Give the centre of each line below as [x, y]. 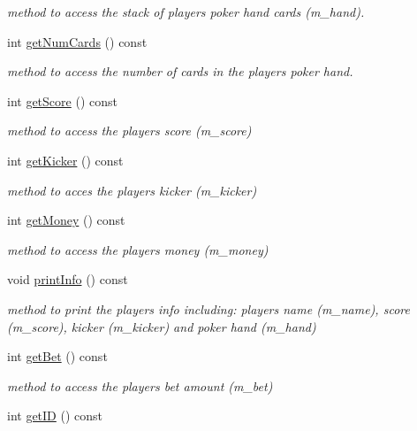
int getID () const [55, 416]
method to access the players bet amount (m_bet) [140, 385]
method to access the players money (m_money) [138, 249]
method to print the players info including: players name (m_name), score [208, 308]
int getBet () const [57, 356]
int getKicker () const [65, 160]
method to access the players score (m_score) [129, 131]
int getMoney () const [66, 220]
